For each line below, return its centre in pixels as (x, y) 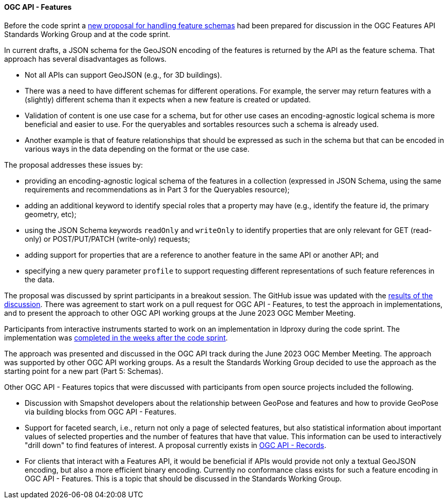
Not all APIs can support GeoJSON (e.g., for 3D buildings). (124, 75)
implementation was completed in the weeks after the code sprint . (116, 337)
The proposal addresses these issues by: (74, 165)
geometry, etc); (51, 214)
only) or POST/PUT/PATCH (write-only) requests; (107, 239)
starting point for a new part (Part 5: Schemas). (84, 371)
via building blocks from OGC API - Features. (100, 411)
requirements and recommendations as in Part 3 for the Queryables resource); (157, 189)
